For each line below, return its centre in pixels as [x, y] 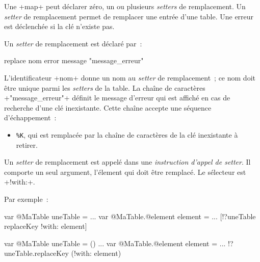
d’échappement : [30, 117]
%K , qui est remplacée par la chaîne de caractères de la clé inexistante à [127, 134]
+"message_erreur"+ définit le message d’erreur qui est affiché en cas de [117, 98]
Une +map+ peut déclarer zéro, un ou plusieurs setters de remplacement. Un [125, 6]
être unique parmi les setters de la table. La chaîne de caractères [105, 87]
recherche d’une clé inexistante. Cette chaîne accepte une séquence [108, 107]
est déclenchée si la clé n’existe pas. [59, 26]
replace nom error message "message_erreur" [74, 60]
